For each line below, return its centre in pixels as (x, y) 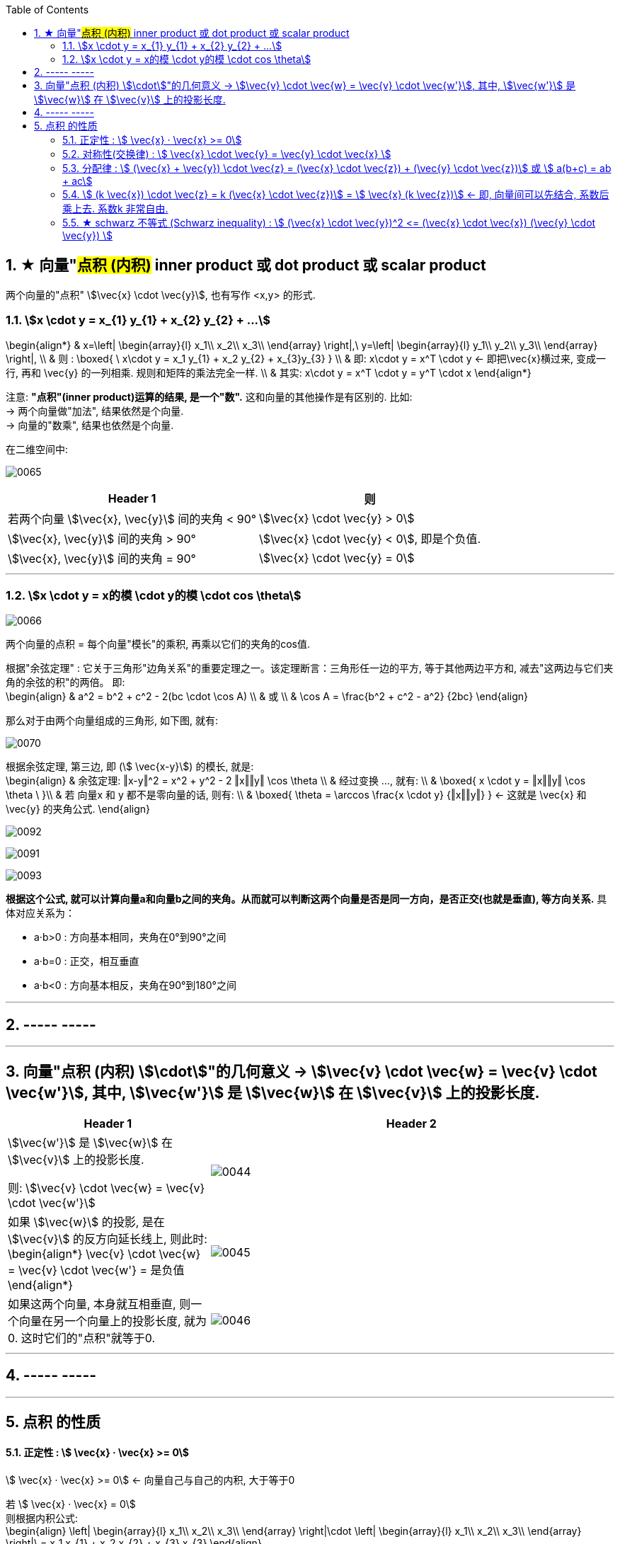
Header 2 (411, 1124)
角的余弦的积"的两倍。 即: (65, 682)
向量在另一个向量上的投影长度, (100, 1321)
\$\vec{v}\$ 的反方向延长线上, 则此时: (108, 1239)
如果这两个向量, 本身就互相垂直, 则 (99, 1304)
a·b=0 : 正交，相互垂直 (87, 961)
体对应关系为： (40, 913)
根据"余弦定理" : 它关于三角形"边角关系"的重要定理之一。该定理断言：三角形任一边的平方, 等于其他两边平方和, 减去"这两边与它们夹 (310, 668)
